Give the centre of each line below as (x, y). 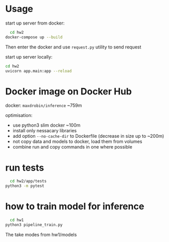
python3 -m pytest (25, 186)
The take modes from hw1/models (41, 234)
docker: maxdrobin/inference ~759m (44, 106)
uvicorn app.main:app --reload (39, 71)
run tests (25, 168)
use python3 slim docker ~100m (46, 125)
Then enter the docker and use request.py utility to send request (73, 47)
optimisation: (19, 115)
